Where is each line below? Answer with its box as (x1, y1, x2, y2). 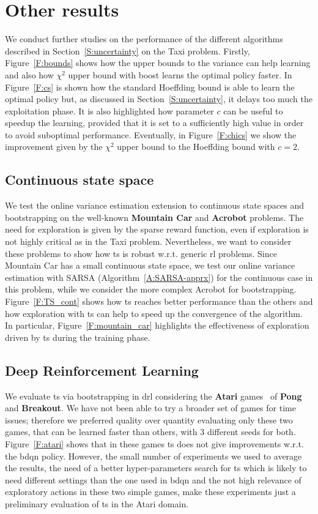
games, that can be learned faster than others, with (5, 425, 198, 438)
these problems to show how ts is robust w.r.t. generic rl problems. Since (5, 247, 277, 259)
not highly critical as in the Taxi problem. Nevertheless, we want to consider (5, 235, 292, 248)
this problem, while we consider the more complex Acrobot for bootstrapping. (5, 283, 297, 296)
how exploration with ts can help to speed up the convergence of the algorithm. (5, 307, 303, 319)
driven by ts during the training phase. (5, 330, 150, 343)
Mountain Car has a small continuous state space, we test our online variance (5, 259, 295, 272)
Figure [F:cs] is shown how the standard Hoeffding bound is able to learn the (5, 80, 295, 93)
